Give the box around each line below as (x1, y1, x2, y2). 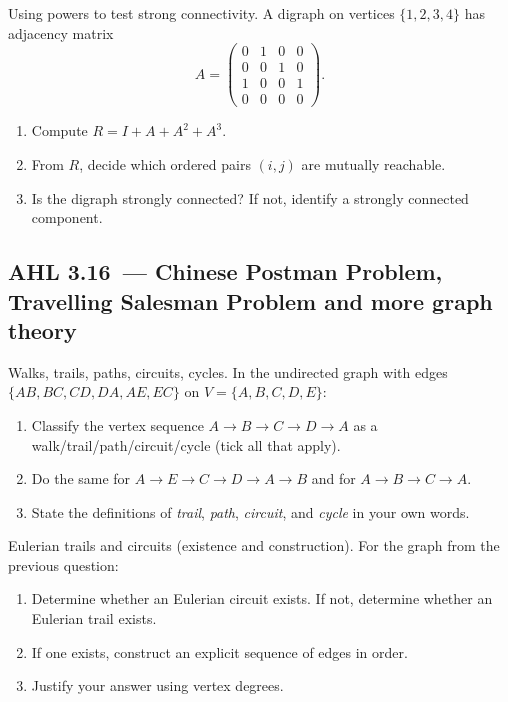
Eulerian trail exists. (31, 608, 157, 629)
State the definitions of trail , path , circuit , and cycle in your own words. (31, 501, 470, 522)
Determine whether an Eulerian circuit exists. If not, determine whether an (31, 588, 493, 609)
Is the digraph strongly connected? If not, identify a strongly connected (31, 187, 469, 208)
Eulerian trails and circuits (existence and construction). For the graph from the (8, 535, 500, 556)
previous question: (8, 554, 119, 575)
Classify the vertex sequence (31, 414, 204, 435)
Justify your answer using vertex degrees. (31, 675, 284, 696)
